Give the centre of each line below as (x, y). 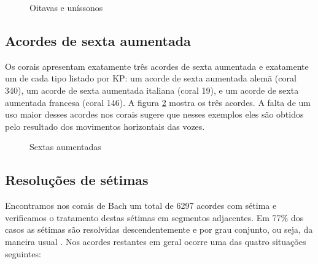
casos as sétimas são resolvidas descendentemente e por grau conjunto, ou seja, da (159, 229)
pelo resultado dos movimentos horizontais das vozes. (105, 126)
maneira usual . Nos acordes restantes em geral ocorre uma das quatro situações (156, 241)
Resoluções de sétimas (77, 180)
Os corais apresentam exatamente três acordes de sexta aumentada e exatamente (157, 66)
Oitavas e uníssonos (66, 7)
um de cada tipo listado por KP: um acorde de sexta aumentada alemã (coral (151, 78)
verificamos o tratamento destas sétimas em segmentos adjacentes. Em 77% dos (154, 217)
